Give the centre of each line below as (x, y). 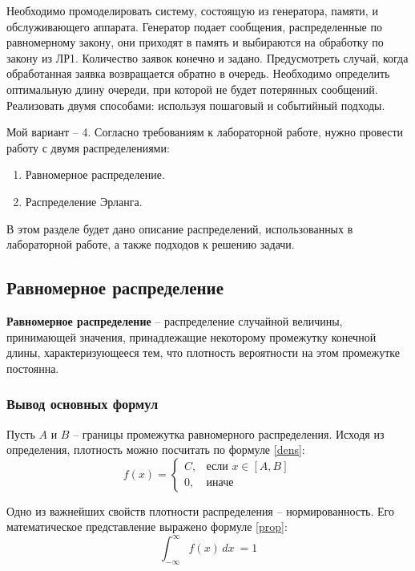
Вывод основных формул (83, 404)
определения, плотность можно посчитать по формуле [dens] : (156, 450)
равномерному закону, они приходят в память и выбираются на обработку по (195, 42)
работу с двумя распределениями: (88, 147)
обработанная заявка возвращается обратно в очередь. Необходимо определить (198, 73)
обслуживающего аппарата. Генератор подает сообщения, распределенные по (194, 26)
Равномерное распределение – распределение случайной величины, (175, 320)
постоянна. (33, 368)
